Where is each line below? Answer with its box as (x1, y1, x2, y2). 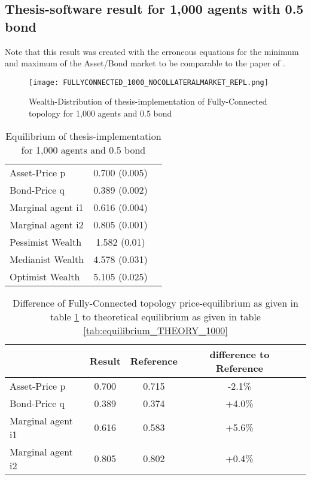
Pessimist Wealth (10, 234, 82, 249)
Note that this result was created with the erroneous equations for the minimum (5, 45, 299, 57)
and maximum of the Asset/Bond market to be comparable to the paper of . (5, 57, 285, 69)
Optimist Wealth (10, 269, 80, 283)
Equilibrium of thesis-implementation (5, 129, 161, 143)
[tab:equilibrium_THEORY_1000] (83, 323, 228, 337)
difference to (209, 347, 270, 361)
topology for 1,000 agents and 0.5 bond (29, 107, 172, 120)
